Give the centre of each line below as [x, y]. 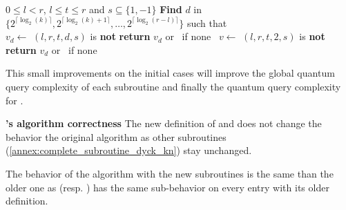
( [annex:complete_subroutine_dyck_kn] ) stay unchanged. [129, 150]
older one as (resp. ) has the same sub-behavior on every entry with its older [167, 187]
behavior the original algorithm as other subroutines [116, 136]
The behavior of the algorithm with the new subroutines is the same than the [170, 173]
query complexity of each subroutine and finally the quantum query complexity [173, 86]
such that [207, 22]
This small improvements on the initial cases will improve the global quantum [170, 73]
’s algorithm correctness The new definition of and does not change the [164, 123]
